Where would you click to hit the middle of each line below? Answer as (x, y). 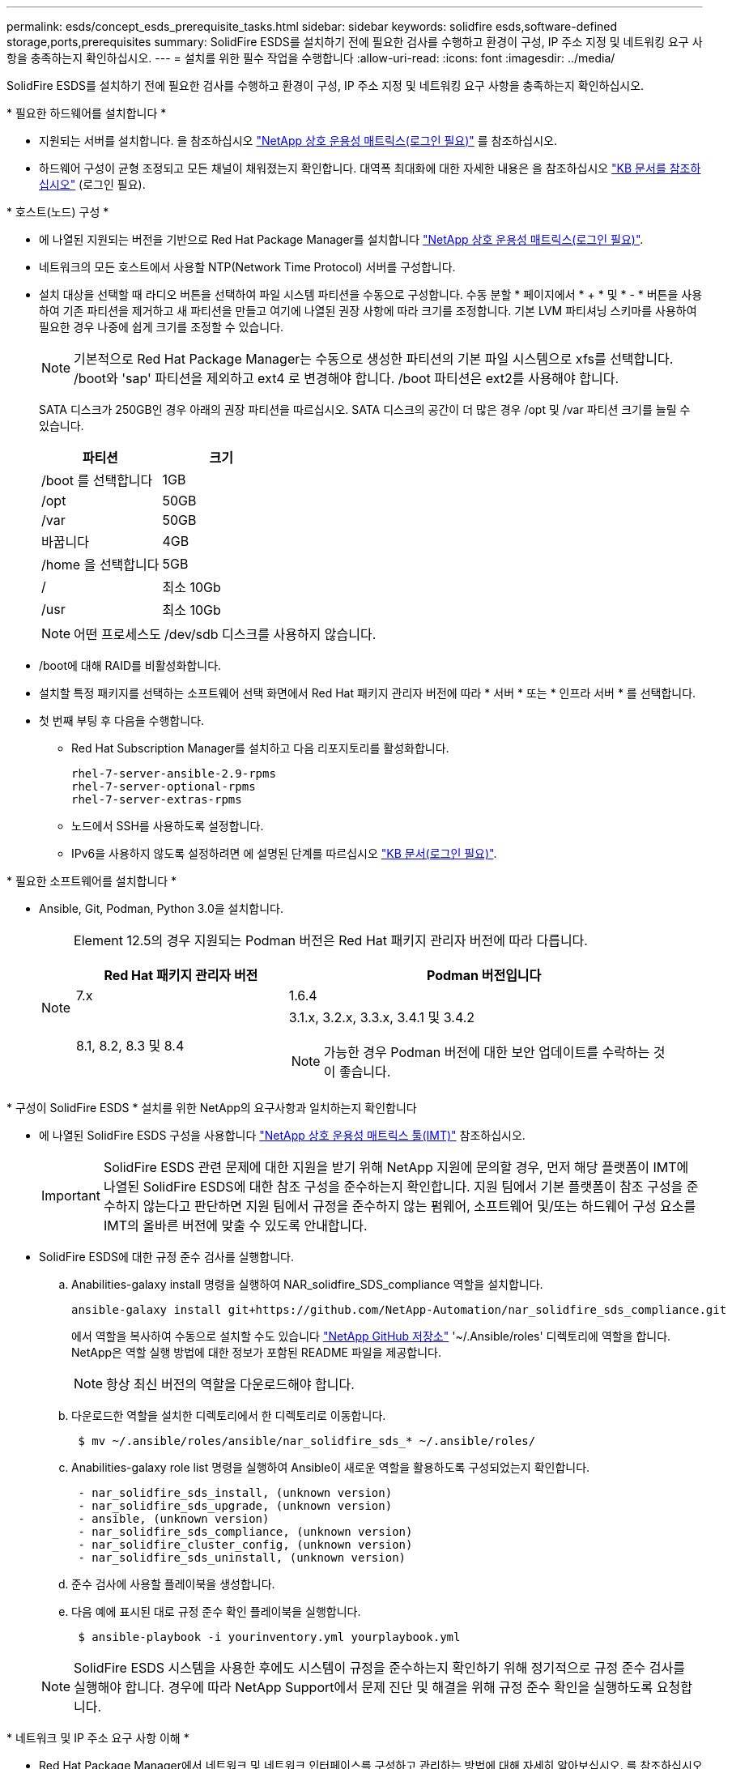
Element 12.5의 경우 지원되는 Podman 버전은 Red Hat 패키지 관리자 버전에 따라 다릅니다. (331, 940)
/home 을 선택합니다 (100, 565)
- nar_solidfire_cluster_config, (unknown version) (245, 1545)
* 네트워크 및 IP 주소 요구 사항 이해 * (98, 1738)
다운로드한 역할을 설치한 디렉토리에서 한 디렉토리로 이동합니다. (229, 1415)
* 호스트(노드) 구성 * (58, 212)
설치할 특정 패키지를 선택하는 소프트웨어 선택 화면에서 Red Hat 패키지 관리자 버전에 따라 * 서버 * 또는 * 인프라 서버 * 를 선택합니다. (368, 693)
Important (71, 1196)
